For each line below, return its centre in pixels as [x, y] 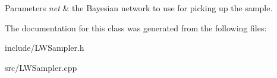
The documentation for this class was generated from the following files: [136, 27]
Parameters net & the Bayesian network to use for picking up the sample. [139, 8]
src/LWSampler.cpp [41, 67]
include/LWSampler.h [45, 48]
